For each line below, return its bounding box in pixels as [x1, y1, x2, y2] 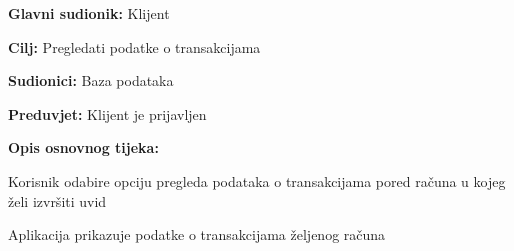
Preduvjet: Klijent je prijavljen [8, 103, 207, 124]
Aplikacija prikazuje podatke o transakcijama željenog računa [8, 224, 386, 245]
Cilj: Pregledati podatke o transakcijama [8, 36, 261, 57]
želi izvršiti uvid [8, 190, 107, 211]
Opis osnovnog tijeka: [8, 137, 159, 158]
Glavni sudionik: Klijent [8, 3, 170, 23]
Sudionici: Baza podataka [8, 70, 174, 91]
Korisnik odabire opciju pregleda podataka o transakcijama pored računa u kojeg [8, 170, 506, 191]
